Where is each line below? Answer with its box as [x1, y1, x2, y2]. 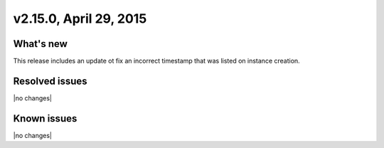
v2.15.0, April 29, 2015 [13, 11, 147, 26]
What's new [13, 38, 68, 50]
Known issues [13, 112, 78, 125]
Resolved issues [13, 75, 88, 87]
